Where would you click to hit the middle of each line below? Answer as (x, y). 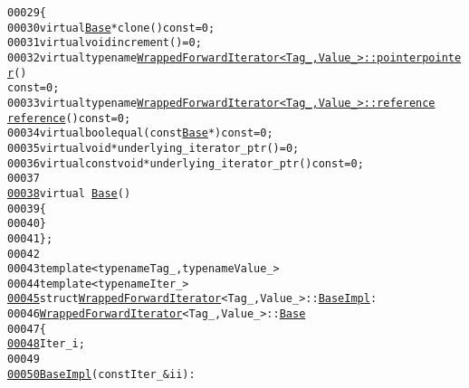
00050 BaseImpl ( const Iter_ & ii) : (101, 374)
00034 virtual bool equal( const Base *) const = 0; (140, 133)
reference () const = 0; (69, 118)
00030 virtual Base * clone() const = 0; (111, 28)
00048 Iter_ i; (46, 344)
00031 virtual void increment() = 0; (105, 43)
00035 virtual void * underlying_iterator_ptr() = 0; (153, 148)
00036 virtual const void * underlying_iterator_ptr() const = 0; (186, 163)
